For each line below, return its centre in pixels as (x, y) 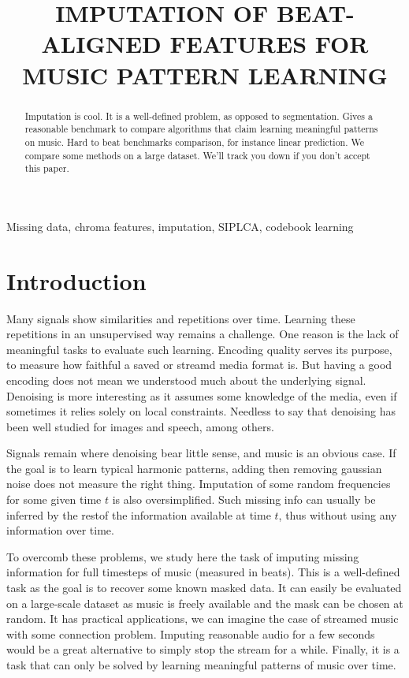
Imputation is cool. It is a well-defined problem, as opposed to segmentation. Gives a (199, 115)
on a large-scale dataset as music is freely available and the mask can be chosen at (205, 603)
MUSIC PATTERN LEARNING (205, 75)
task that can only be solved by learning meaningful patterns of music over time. (201, 665)
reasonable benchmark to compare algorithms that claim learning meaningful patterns (201, 129)
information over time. (60, 530)
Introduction (76, 280)
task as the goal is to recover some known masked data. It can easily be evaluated (204, 588)
